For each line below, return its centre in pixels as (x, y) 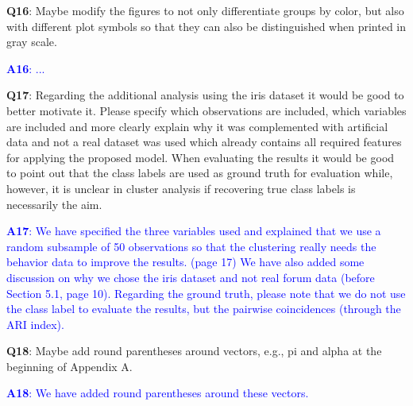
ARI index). (35, 324)
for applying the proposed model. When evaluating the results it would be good (201, 157)
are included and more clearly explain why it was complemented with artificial (197, 126)
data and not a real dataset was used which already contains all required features (204, 142)
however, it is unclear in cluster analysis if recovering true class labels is (181, 188)
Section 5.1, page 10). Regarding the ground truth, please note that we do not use (206, 293)
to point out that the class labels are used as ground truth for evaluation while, (200, 173)
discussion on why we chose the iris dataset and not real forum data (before (191, 277)
